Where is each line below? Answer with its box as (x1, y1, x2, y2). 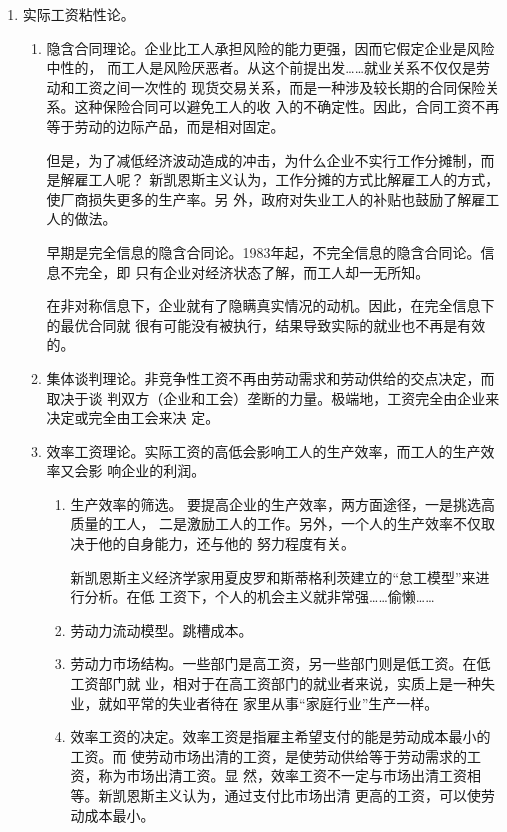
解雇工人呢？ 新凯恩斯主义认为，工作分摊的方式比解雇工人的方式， (60, 169, 500, 190)
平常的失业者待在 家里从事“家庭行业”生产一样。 (126, 692, 439, 713)
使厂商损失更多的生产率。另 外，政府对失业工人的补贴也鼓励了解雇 (46, 188, 486, 209)
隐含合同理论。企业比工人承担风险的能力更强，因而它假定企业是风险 (46, 37, 495, 58)
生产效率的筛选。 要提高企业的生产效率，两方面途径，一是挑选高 (70, 493, 496, 514)
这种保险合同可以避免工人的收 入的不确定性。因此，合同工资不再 (74, 96, 500, 117)
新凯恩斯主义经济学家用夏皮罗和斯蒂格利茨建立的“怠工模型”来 (70, 566, 476, 587)
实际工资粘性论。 (22, 4, 135, 24)
